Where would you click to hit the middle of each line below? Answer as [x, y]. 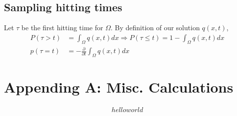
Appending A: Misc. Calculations [119, 87]
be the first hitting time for [62, 28]
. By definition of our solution [155, 28]
